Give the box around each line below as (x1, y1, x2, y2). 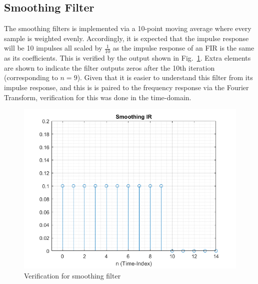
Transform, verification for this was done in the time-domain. (4, 92, 191, 102)
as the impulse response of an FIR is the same (112, 43, 254, 53)
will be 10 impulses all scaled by (4, 43, 102, 53)
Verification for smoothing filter (24, 270, 121, 280)
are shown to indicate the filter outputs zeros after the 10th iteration (4, 62, 215, 73)
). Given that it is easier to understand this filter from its (77, 72, 253, 83)
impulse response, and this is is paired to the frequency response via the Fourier (4, 82, 249, 92)
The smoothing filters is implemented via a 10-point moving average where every (4, 23, 251, 34)
